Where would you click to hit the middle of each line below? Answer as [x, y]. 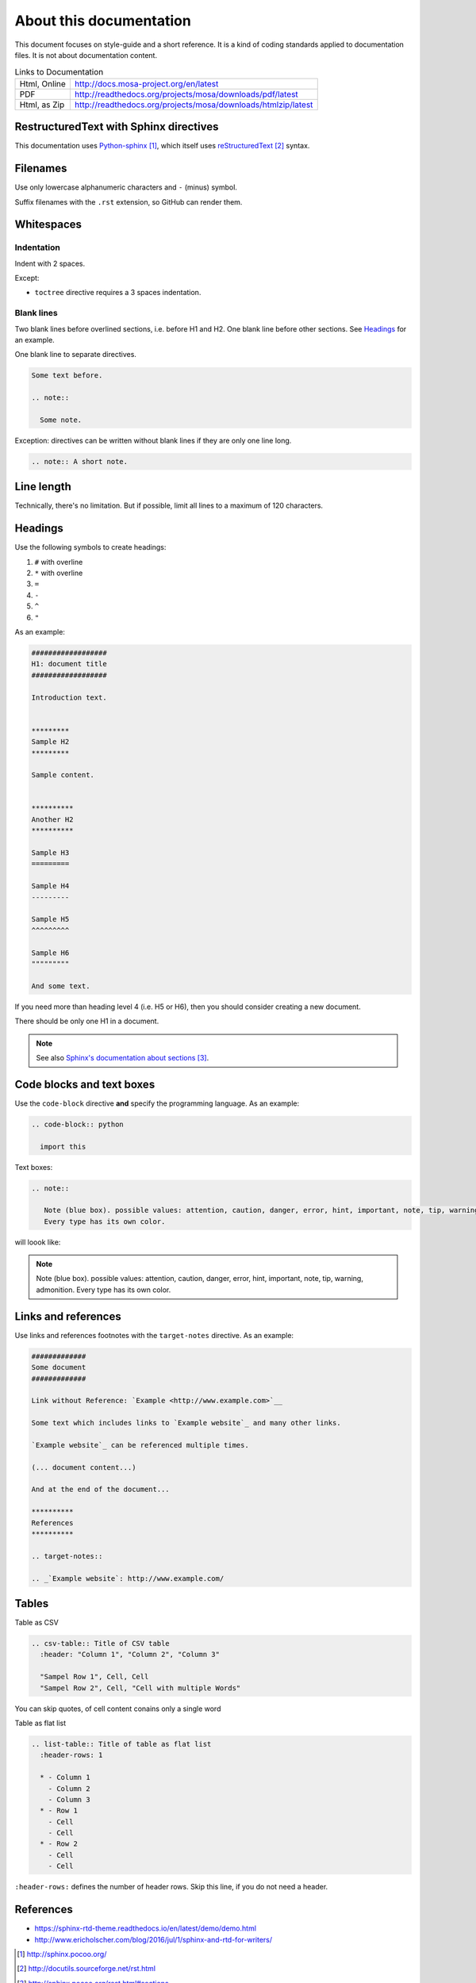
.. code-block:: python [78, 1124]
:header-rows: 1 [71, 1755]
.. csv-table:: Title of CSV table [100, 1644]
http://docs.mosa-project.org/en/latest [146, 83]
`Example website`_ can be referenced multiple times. [140, 1445]
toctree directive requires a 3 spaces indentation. [118, 293]
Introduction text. [69, 697]
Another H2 [52, 819]
